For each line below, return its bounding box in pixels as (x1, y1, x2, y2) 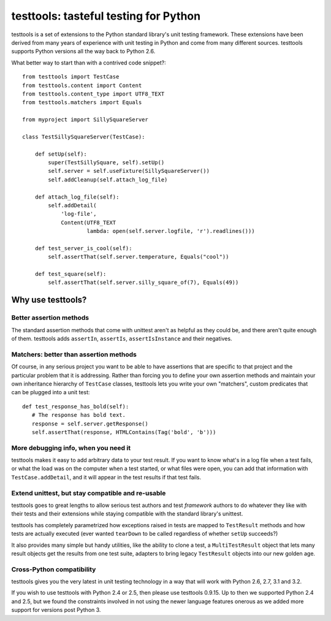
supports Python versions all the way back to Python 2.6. (11, 48, 156, 55)
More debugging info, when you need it (11, 443, 131, 452)
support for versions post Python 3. (11, 606, 101, 614)
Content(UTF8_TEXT (61, 219, 116, 226)
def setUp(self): (34, 150, 87, 158)
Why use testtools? (11, 295, 87, 305)
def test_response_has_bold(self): (22, 403, 129, 410)
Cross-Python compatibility (11, 565, 96, 573)
